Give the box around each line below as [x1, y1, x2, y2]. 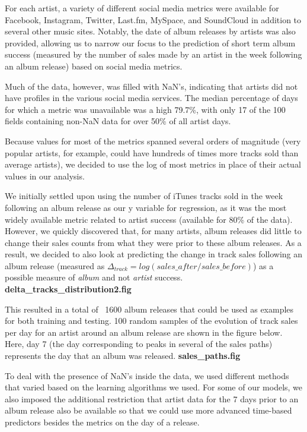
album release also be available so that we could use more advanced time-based [5, 404, 292, 417]
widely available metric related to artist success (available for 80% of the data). [5, 213, 293, 225]
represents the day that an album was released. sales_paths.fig [5, 349, 241, 362]
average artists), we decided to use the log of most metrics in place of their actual [5, 158, 301, 171]
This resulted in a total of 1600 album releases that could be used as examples [5, 302, 294, 315]
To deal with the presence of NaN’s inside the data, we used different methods [5, 369, 289, 381]
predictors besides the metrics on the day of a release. [5, 416, 200, 428]
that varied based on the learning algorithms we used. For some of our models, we [5, 381, 303, 393]
